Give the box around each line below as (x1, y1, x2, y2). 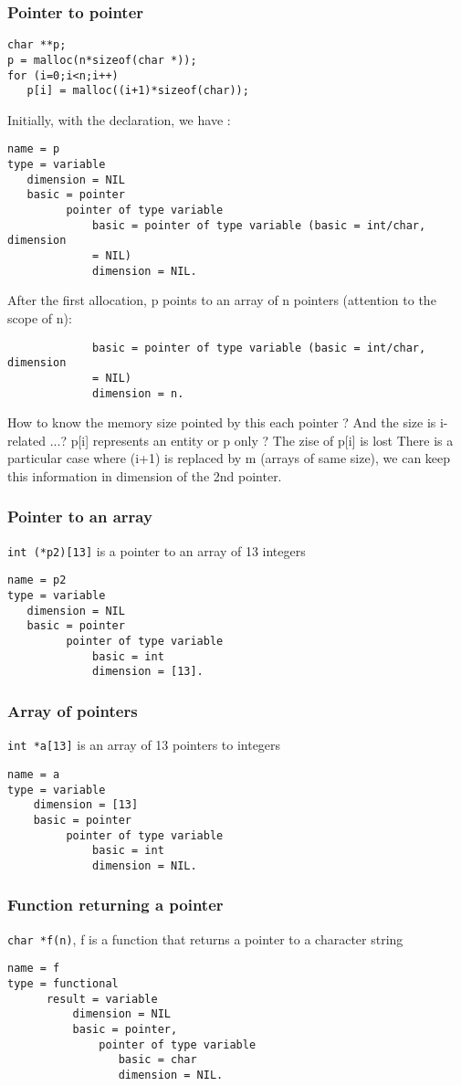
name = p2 (7, 574, 67, 587)
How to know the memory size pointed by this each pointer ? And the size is (7, 413, 436, 432)
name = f (7, 962, 60, 975)
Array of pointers (7, 699, 138, 722)
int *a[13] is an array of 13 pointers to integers (7, 735, 281, 754)
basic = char (118, 1053, 197, 1067)
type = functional (7, 977, 119, 990)
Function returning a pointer (7, 893, 224, 916)
